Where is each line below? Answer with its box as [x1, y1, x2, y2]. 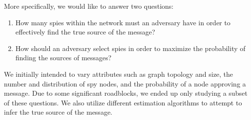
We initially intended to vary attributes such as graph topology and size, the [4, 69, 233, 79]
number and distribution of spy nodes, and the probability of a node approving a [4, 78, 246, 88]
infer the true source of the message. [4, 107, 112, 117]
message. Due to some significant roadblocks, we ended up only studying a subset [4, 88, 248, 98]
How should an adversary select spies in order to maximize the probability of [15, 43, 246, 53]
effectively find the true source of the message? [15, 27, 155, 37]
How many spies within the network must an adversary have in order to [15, 17, 230, 27]
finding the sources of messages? [15, 52, 112, 63]
